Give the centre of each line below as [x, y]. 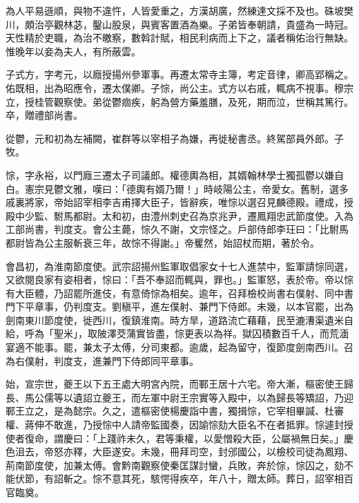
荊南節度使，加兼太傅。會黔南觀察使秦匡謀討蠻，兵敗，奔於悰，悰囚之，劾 [175, 465]
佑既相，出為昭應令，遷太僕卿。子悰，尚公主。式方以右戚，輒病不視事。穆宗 [179, 87]
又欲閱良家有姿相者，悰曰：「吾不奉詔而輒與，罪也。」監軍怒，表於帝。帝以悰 [179, 279]
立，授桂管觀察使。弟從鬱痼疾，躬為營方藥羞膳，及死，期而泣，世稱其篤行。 [179, 101]
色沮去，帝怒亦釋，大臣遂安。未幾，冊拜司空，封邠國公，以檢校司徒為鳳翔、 [179, 452]
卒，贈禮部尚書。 [44, 115]
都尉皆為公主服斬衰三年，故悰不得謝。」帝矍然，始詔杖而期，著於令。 [163, 242]
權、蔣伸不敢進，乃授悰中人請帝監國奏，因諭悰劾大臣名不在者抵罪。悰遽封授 [179, 425]
